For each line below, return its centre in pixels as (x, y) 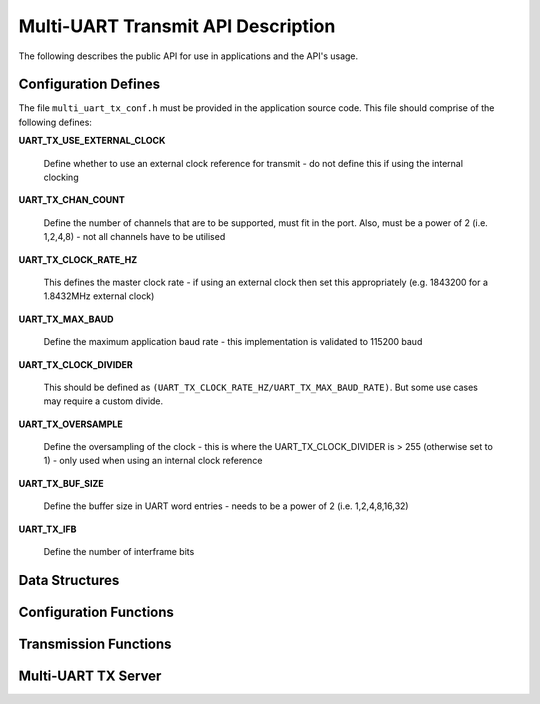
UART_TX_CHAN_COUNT (71, 200)
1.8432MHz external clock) (99, 296)
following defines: (55, 122)
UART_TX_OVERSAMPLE (71, 424)
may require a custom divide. (103, 401)
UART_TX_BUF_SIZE (61, 483)
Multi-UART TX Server (90, 675)
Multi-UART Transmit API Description (177, 26)
